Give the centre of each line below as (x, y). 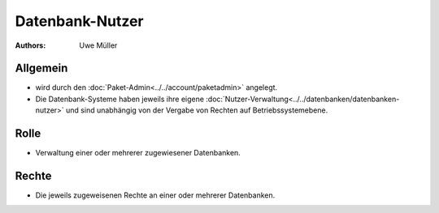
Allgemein (41, 68)
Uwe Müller (98, 45)
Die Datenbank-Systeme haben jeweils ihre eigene (120, 99)
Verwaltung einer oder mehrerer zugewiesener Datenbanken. (138, 153)
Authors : (30, 45)
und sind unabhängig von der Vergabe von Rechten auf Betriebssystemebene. (197, 110)
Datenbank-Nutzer (79, 21)
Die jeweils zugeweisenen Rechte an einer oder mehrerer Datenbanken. (155, 195)
